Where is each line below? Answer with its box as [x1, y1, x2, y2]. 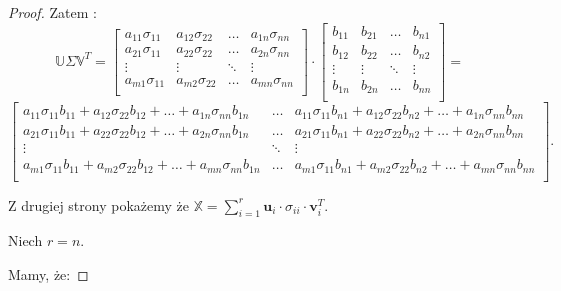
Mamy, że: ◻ [8, 264, 89, 285]
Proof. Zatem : [8, 2, 97, 22]
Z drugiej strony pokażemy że [8, 194, 189, 215]
